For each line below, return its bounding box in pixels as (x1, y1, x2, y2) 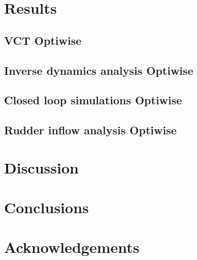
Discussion (4, 157, 79, 178)
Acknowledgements (4, 237, 140, 257)
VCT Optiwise (4, 32, 82, 48)
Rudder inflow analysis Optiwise (4, 122, 177, 138)
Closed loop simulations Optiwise (4, 92, 182, 108)
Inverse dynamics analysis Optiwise (4, 62, 193, 78)
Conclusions (4, 197, 89, 218)
